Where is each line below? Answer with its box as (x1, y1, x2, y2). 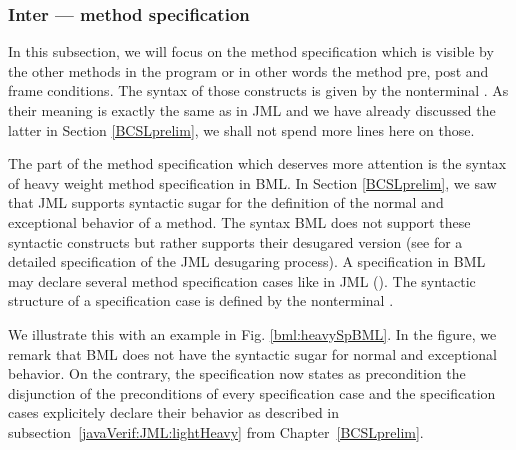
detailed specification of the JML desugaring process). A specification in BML (8, 251, 486, 272)
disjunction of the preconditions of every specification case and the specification (8, 382, 496, 403)
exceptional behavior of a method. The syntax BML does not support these (8, 211, 471, 232)
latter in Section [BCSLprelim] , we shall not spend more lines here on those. (8, 119, 475, 140)
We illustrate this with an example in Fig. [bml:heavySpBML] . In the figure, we (8, 323, 497, 344)
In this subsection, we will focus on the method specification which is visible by (8, 41, 494, 62)
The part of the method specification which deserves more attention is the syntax (8, 153, 507, 174)
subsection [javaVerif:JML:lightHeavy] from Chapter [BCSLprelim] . (8, 421, 424, 442)
